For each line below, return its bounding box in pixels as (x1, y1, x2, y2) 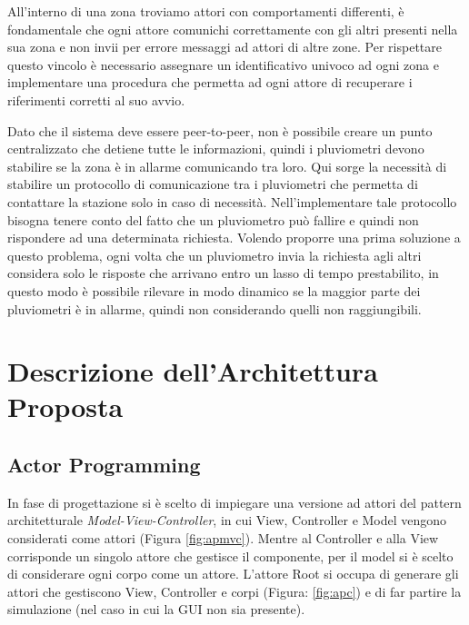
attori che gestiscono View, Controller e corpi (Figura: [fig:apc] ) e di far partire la (7, 581, 462, 600)
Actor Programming (7, 451, 201, 479)
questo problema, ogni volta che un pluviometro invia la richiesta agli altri (7, 245, 422, 264)
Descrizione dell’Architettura (7, 352, 378, 390)
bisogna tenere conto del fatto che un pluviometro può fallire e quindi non (7, 210, 419, 229)
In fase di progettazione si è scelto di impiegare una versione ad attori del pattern (7, 492, 462, 511)
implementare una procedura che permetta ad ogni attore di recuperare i (7, 73, 413, 92)
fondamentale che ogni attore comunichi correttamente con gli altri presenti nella (7, 19, 458, 38)
